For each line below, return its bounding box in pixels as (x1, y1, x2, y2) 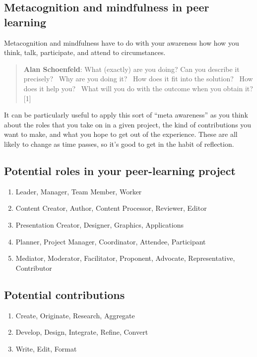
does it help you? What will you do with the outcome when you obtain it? (23, 83, 253, 93)
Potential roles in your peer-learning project (4, 163, 236, 178)
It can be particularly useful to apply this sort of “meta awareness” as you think (4, 110, 248, 120)
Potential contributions (4, 287, 125, 302)
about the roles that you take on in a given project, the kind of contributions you (4, 119, 252, 129)
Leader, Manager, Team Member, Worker (15, 186, 142, 196)
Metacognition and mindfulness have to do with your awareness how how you (4, 37, 239, 48)
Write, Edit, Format (15, 343, 77, 354)
